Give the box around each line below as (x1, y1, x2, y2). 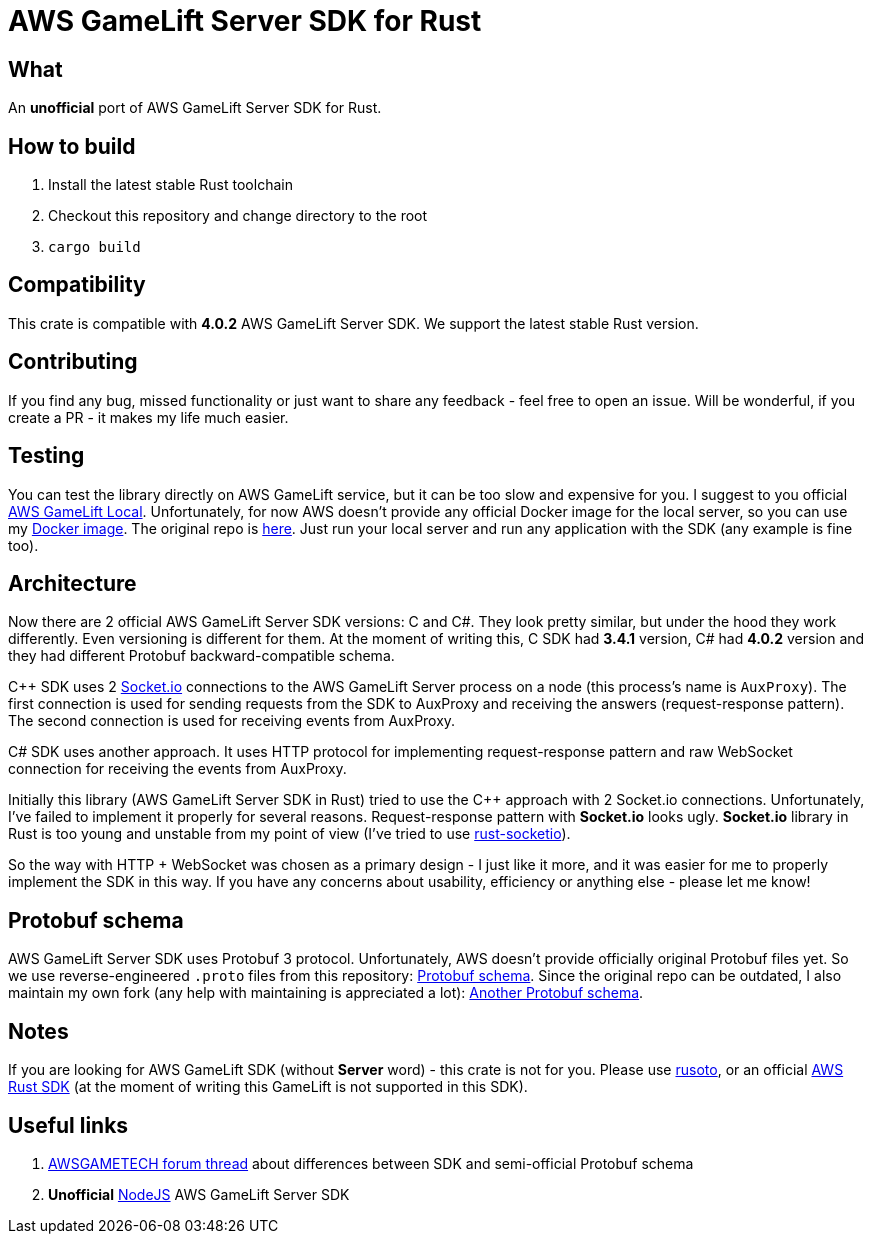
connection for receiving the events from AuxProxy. (8, 760, 347, 778)
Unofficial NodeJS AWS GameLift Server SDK (48, 1185, 350, 1203)
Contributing (8, 349, 138, 375)
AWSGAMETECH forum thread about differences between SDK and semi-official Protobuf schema (48, 1154, 694, 1172)
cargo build (48, 239, 141, 256)
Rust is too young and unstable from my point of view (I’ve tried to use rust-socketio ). (8, 825, 571, 843)
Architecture (8, 570, 137, 596)
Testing (8, 443, 85, 469)
